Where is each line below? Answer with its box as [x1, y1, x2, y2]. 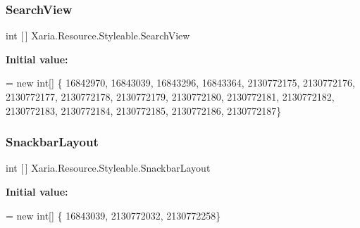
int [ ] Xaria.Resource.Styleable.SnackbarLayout [6, 160, 211, 175]
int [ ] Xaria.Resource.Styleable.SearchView [6, 28, 190, 43]
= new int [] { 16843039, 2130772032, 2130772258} [6, 208, 221, 222]
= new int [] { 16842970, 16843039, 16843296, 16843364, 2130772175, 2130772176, [6, 75, 355, 90]
